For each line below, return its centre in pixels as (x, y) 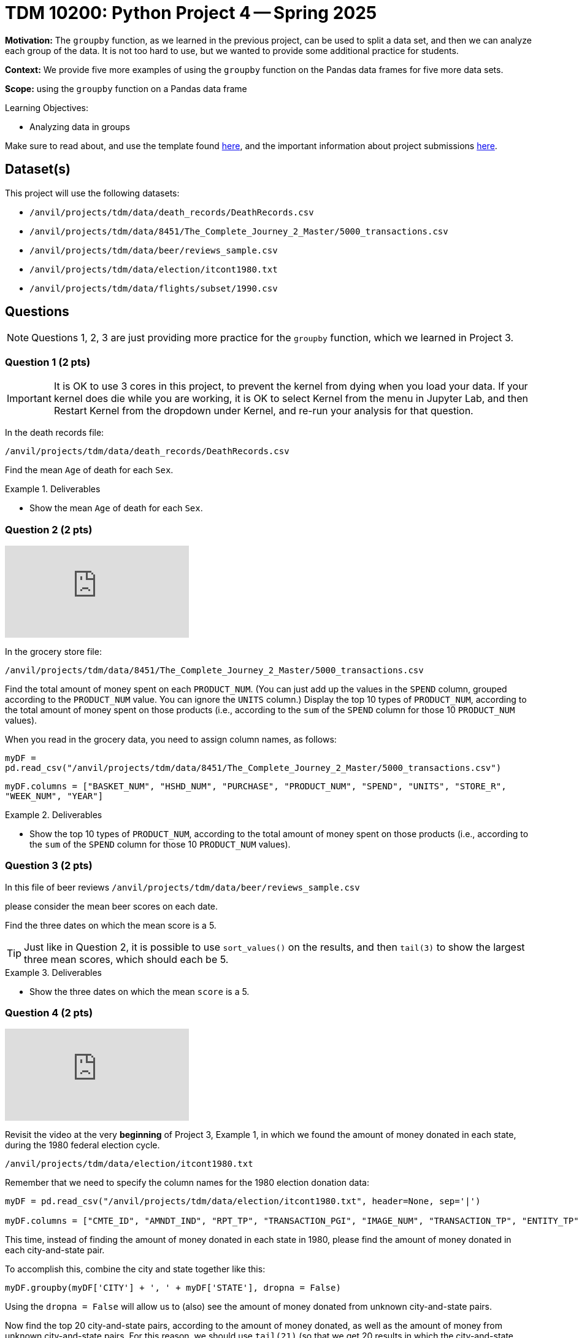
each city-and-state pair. (55, 1250)
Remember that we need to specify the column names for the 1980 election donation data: (187, 1183)
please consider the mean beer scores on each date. (112, 906)
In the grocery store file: (53, 651)
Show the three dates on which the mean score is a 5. (140, 991)
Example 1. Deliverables (53, 489)
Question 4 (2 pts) (49, 1013)
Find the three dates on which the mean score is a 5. (111, 925)
